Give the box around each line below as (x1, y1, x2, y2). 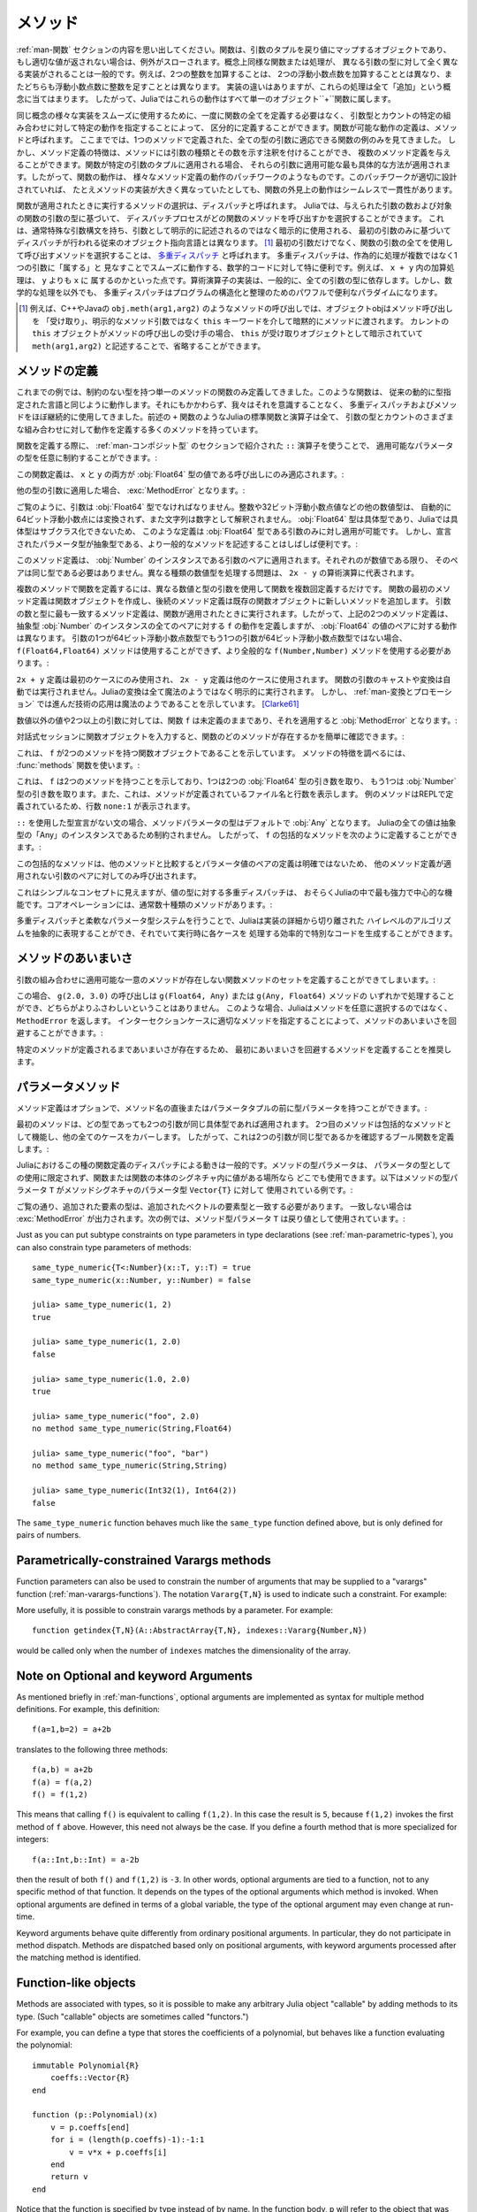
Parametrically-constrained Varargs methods (16, 1553, 271, 1568)
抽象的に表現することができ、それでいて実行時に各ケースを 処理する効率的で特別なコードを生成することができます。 (31, 927, 458, 938)
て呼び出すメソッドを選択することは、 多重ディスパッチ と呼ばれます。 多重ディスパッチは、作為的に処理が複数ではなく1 (16, 250, 458, 260)
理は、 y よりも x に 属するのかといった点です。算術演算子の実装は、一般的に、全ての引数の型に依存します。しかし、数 (16, 274, 453, 285)
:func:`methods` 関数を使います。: (16, 759, 140, 770)
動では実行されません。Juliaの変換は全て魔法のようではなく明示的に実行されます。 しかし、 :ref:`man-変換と (16, 687, 414, 697)
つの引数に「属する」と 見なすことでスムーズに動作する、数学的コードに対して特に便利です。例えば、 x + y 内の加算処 (16, 262, 455, 273)
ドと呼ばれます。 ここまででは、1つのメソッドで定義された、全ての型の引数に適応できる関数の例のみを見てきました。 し (16, 134, 457, 145)
